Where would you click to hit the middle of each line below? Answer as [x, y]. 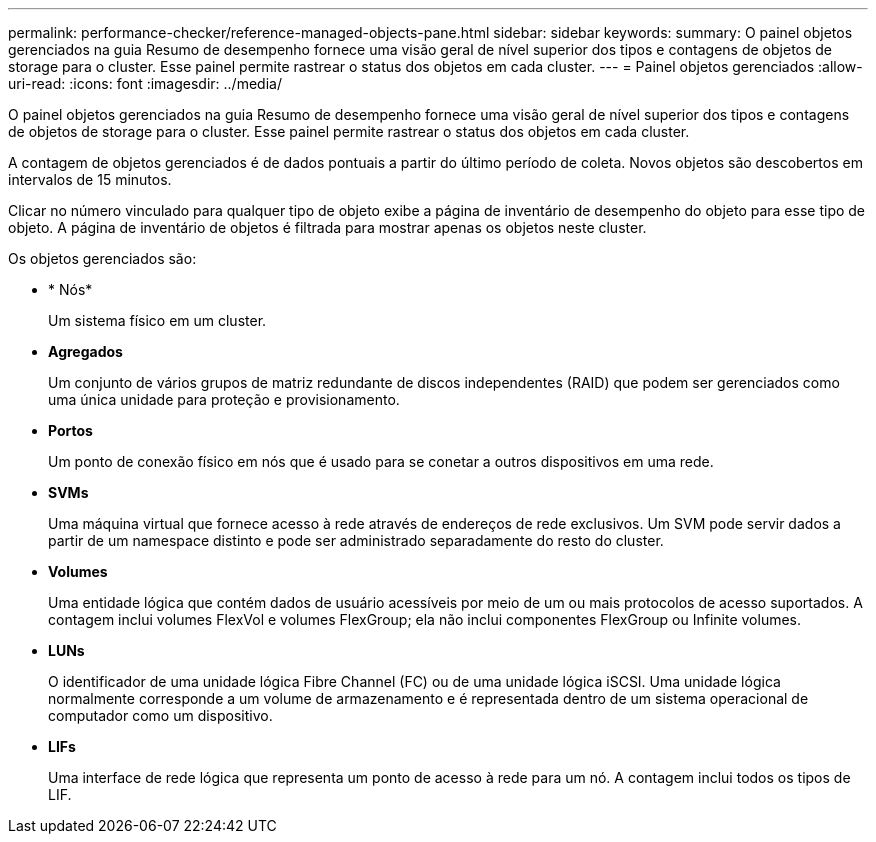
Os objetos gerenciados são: [102, 258]
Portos [70, 430]
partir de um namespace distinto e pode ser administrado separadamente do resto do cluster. [356, 540]
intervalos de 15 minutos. [90, 179]
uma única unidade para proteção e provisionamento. [224, 399]
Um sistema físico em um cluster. [157, 320]
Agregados [85, 351]
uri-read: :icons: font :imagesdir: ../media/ [145, 83]
